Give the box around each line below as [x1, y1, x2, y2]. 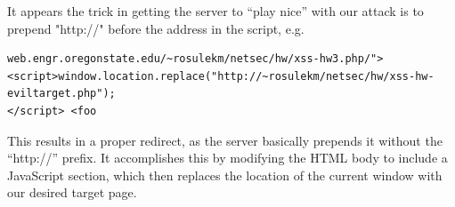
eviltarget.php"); [7, 87, 116, 100]
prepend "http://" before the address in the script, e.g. [7, 19, 305, 37]
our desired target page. [7, 183, 137, 202]
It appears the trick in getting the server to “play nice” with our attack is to [7, 2, 424, 20]
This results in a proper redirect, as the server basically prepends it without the [7, 131, 443, 149]
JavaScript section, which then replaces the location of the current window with [7, 165, 443, 184]
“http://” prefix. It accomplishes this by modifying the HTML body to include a [7, 148, 448, 167]
